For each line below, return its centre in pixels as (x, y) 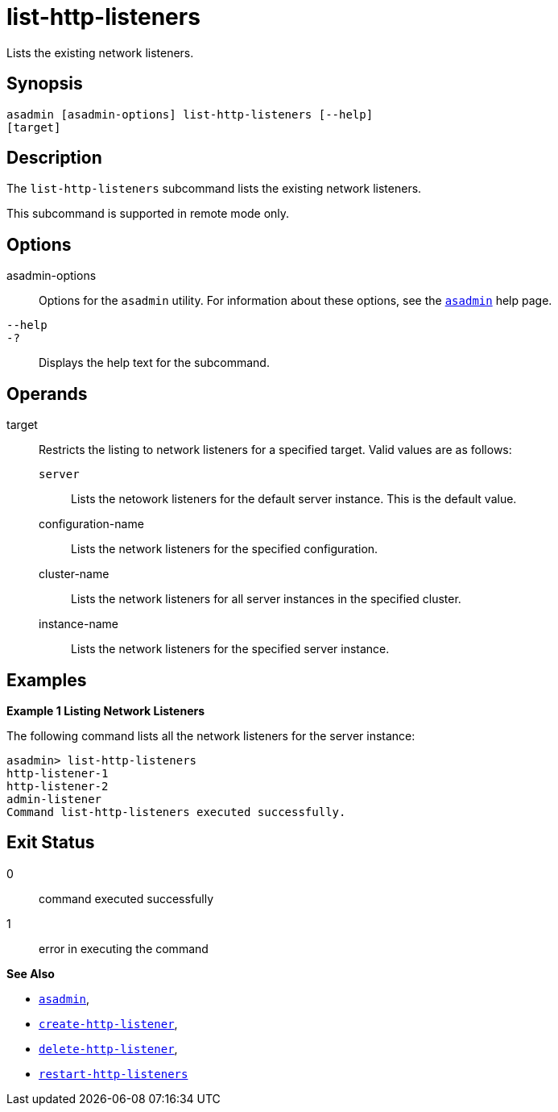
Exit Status (51, 843)
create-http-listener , (108, 1023)
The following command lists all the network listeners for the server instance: (211, 735)
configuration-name (91, 524)
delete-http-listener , (108, 1048)
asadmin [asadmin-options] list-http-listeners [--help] (190, 114)
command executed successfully (126, 898)
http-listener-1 (58, 773)
